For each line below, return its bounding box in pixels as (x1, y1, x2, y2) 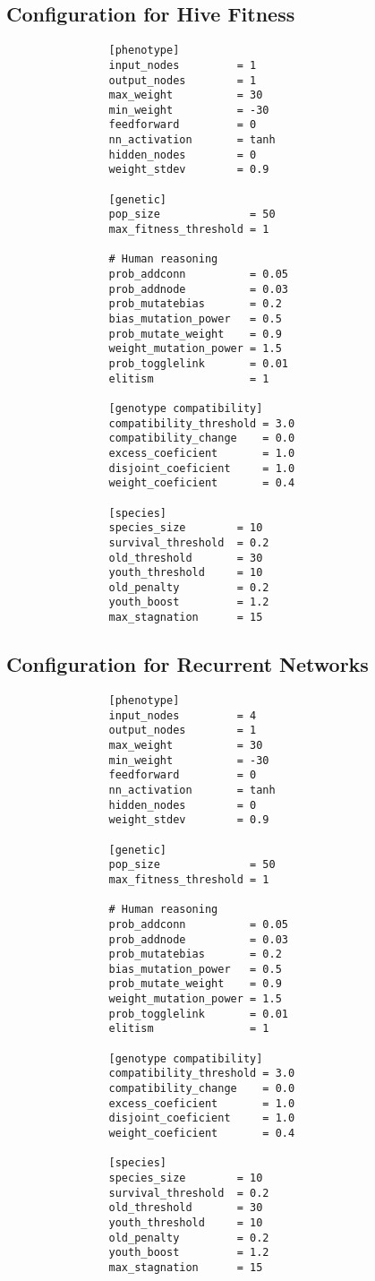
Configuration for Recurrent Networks (6, 650, 369, 678)
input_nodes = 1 (108, 58, 257, 72)
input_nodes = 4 (108, 709, 257, 722)
